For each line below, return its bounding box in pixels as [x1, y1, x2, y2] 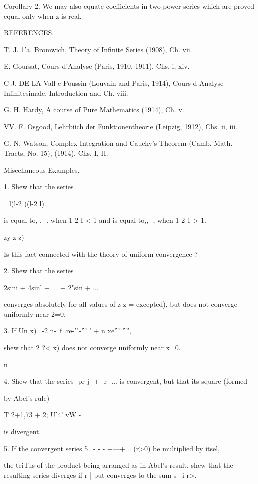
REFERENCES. [4, 27, 54, 38]
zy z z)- [4, 231, 27, 242]
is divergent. [4, 426, 41, 437]
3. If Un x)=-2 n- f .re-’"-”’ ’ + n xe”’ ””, [4, 325, 131, 336]
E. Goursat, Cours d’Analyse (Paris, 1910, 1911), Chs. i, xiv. [4, 61, 190, 71]
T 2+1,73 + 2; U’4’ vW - [4, 409, 81, 420]
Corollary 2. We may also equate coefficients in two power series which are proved [4, 1, 254, 11]
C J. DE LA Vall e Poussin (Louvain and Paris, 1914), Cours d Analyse [4, 77, 224, 88]
